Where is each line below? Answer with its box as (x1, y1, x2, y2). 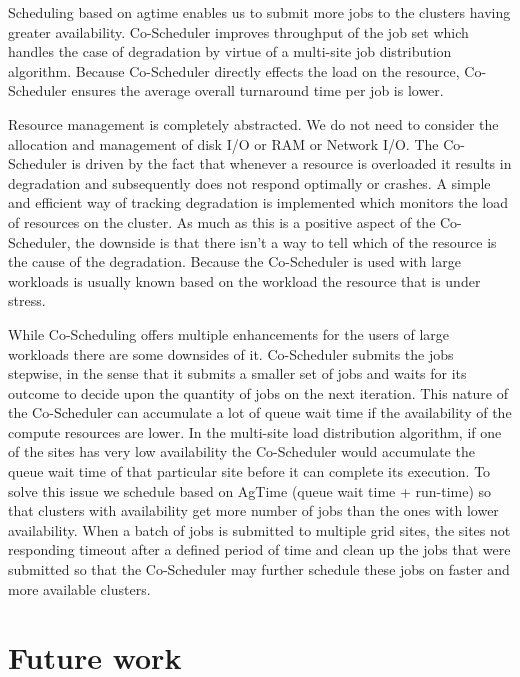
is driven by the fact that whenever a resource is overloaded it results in (71, 153, 512, 174)
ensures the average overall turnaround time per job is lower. (71, 80, 444, 101)
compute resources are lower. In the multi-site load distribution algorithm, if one (8, 421, 502, 442)
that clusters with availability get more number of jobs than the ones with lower (8, 500, 499, 521)
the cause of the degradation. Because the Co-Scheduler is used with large (8, 251, 461, 272)
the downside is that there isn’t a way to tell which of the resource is (75, 231, 497, 252)
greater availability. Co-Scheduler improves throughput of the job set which (8, 21, 469, 42)
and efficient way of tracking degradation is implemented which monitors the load (8, 192, 508, 213)
